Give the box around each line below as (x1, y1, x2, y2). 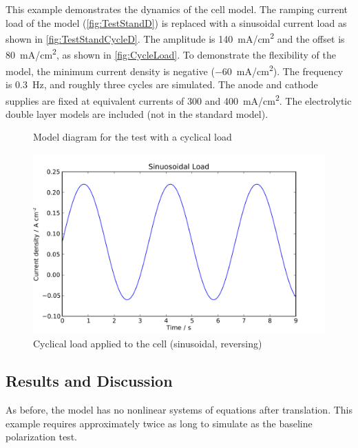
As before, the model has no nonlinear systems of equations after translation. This (6, 403, 352, 417)
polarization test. (6, 429, 77, 444)
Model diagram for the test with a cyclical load (33, 130, 232, 144)
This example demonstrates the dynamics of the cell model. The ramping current (6, 2, 348, 16)
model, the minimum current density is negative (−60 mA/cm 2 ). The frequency (6, 61, 344, 78)
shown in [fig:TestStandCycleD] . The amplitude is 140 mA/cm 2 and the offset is (6, 30, 345, 45)
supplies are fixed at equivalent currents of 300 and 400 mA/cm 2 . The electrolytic (6, 91, 352, 108)
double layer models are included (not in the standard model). (6, 106, 268, 121)
